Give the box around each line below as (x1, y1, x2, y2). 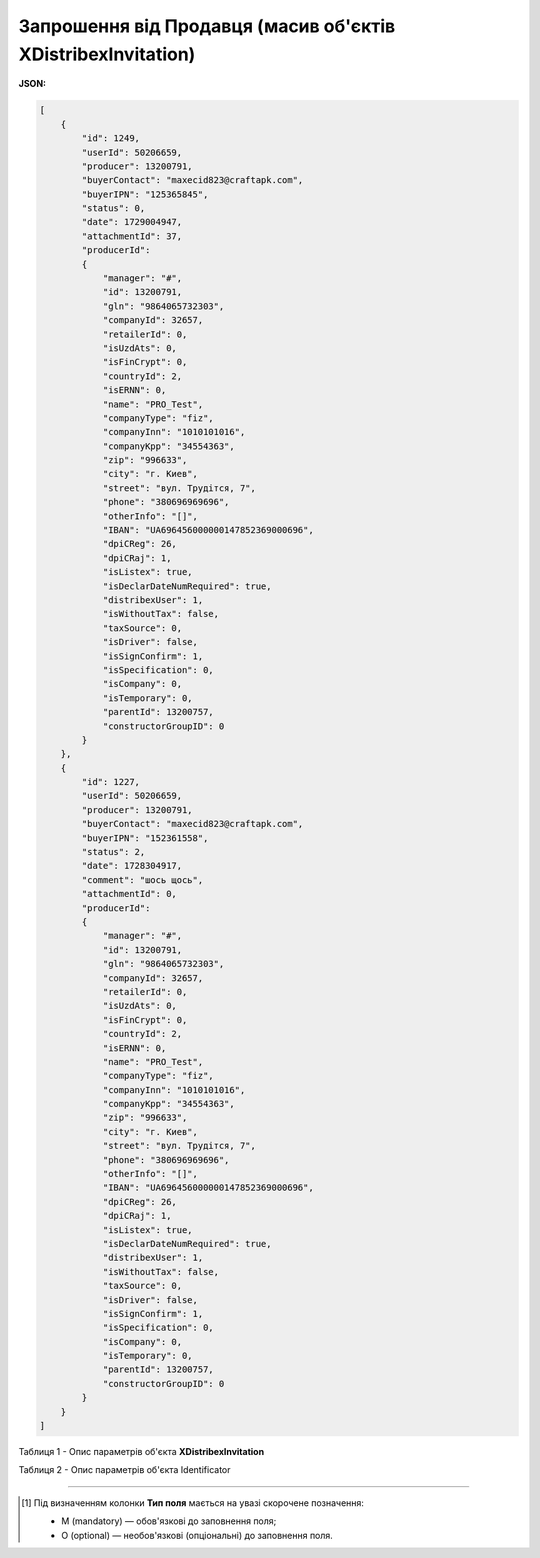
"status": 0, (81, 203, 146, 214)
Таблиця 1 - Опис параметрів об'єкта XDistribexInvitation (18, 1446, 265, 1458)
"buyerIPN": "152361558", (81, 832, 209, 844)
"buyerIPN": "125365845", (81, 188, 209, 200)
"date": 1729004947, (81, 216, 183, 228)
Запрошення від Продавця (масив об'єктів (18, 15, 396, 37)
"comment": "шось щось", (81, 874, 204, 885)
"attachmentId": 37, (81, 230, 183, 242)
